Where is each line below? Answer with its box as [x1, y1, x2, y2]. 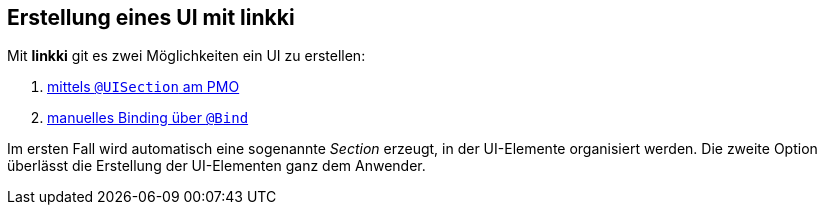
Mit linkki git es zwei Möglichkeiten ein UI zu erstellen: [7, 47, 366, 65]
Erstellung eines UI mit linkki [7, 5, 295, 30]
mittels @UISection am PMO [47, 78, 240, 96]
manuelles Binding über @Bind [47, 109, 249, 127]
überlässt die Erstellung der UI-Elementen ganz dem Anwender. [7, 157, 426, 175]
